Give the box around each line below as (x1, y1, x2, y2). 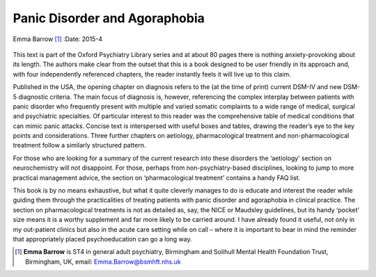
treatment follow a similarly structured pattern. (13, 141, 146, 150)
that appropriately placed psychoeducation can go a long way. (13, 235, 192, 243)
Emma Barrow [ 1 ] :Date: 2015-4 (13, 35, 103, 43)
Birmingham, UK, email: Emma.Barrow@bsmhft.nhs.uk (25, 258, 181, 266)
